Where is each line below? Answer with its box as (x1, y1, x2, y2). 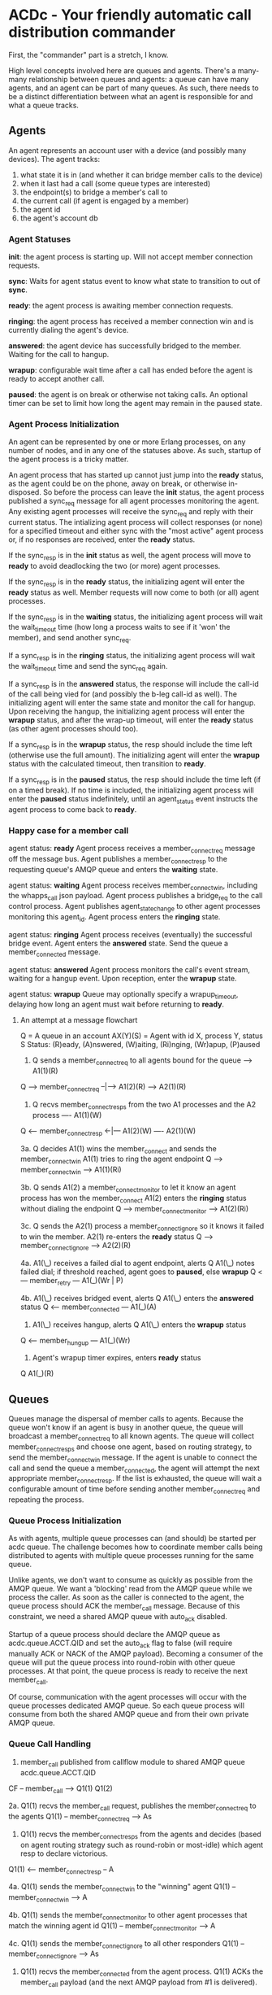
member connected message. (8, 946, 101, 958)
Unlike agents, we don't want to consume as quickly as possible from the (8, 1575, 253, 1585)
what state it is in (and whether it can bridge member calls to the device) (19, 169, 263, 180)
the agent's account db (19, 213, 99, 223)
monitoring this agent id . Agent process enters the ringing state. (8, 911, 221, 923)
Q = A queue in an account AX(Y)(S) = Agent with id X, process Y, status (19, 1031, 264, 1041)
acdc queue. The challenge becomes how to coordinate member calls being (8, 1542, 263, 1552)
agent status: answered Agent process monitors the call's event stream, (8, 964, 250, 974)
